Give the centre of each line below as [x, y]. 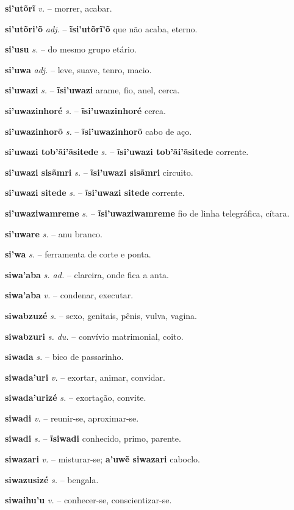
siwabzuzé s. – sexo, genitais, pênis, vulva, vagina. [101, 315]
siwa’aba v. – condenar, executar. [69, 295]
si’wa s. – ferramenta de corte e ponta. [78, 254]
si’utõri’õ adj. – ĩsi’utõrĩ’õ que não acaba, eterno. [101, 28]
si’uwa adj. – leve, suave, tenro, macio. [78, 69]
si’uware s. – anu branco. [54, 233]
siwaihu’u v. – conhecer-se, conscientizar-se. [88, 500]
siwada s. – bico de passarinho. [64, 357]
